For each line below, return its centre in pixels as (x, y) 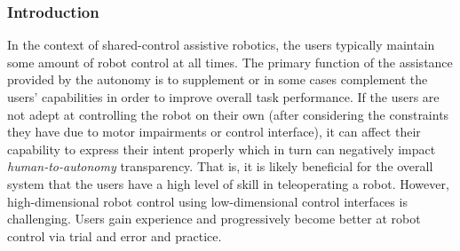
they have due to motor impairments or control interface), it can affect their (214, 132)
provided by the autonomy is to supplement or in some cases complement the (218, 79)
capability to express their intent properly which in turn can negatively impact (222, 149)
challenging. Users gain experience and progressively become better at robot (214, 219)
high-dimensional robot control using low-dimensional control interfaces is (207, 201)
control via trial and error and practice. (115, 235)
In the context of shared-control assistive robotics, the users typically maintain (221, 45)
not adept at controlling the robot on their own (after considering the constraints (228, 114)
